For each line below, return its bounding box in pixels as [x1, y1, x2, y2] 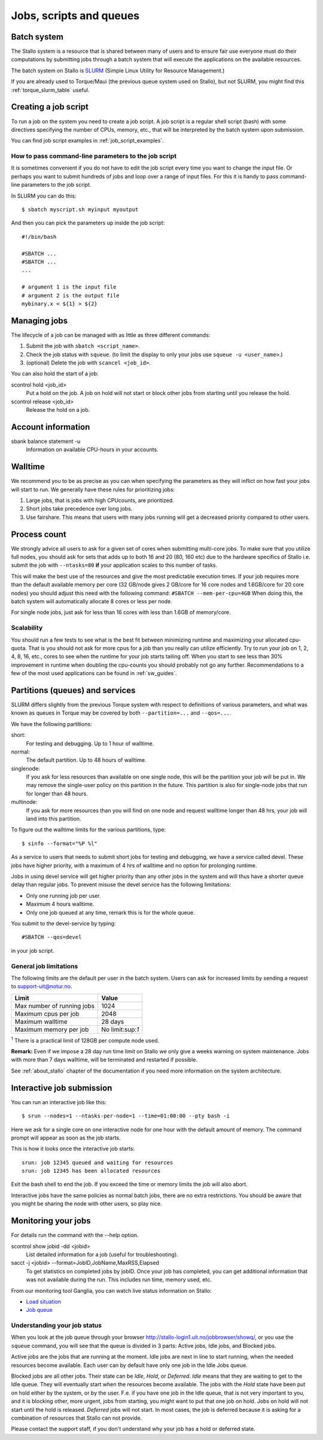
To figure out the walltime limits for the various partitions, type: [11, 826, 166, 833]
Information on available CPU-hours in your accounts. [26, 446, 159, 453]
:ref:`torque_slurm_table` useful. [11, 86, 90, 93]
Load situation [26, 1298, 61, 1305]
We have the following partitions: [11, 720, 92, 727]
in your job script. [11, 947, 54, 954]
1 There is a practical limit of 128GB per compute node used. [11, 1036, 160, 1044]
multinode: [11, 798, 38, 806]
